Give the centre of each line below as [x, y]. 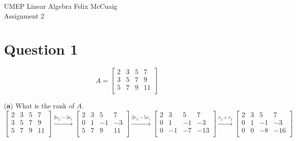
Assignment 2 [24, 15]
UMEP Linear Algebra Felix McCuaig [61, 6]
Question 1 [41, 49]
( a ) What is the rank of [39, 106]
